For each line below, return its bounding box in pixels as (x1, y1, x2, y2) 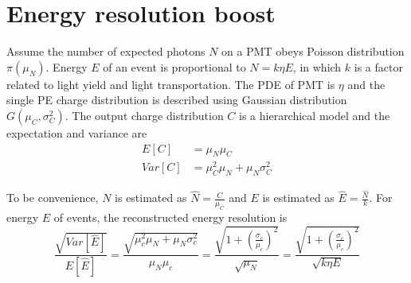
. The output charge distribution (65, 107, 224, 123)
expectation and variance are (6, 124, 147, 141)
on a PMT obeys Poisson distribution (221, 43, 405, 60)
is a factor (354, 58, 403, 75)
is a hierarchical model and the (239, 107, 390, 123)
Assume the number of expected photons (6, 43, 205, 60)
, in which (292, 58, 342, 75)
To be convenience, (6, 189, 99, 206)
